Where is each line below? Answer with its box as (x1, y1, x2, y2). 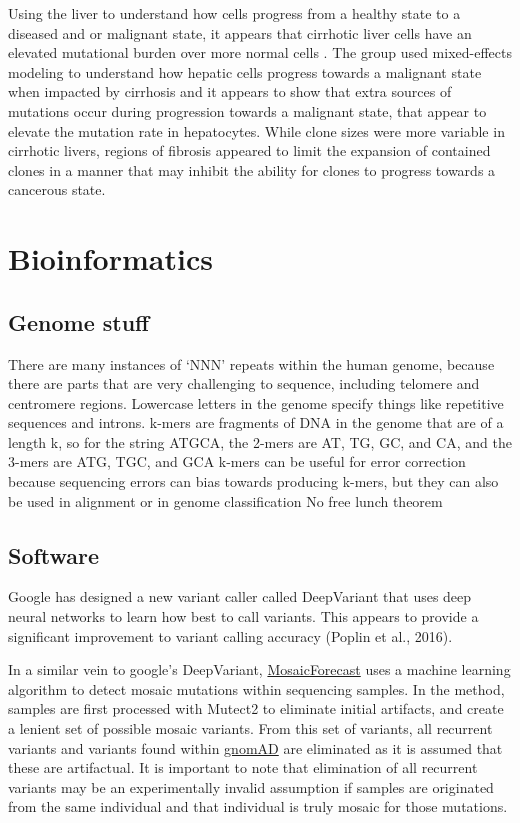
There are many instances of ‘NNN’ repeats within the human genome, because (8, 353, 495, 374)
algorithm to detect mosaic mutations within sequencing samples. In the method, (8, 678, 505, 699)
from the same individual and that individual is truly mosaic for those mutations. (8, 796, 508, 817)
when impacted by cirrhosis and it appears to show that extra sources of (8, 81, 452, 102)
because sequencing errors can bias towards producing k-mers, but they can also (8, 471, 499, 492)
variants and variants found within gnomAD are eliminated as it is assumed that (8, 737, 503, 758)
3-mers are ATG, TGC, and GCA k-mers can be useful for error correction (8, 451, 466, 472)
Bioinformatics (8, 238, 213, 279)
